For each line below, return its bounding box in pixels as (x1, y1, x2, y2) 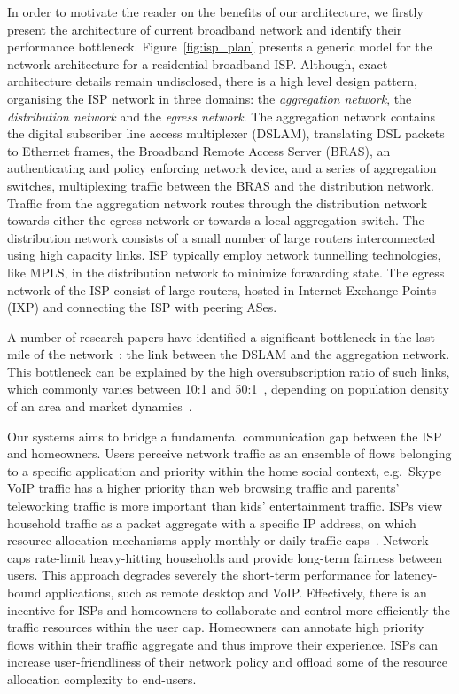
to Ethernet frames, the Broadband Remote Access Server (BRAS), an (7, 141, 391, 160)
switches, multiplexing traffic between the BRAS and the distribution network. (7, 175, 434, 194)
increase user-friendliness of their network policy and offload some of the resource (7, 652, 447, 671)
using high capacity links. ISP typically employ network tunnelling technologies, (7, 246, 441, 264)
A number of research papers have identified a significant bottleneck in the (7, 327, 412, 346)
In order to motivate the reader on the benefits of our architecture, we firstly (7, 3, 424, 20)
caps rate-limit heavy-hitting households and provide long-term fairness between (7, 548, 442, 566)
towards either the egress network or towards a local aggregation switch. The (7, 211, 424, 230)
